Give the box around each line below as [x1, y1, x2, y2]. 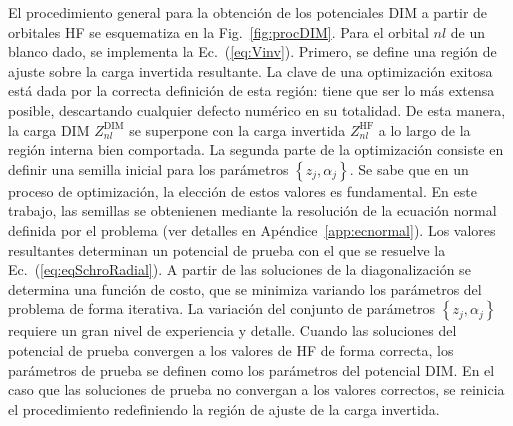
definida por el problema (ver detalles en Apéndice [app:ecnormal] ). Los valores [8, 219, 496, 240]
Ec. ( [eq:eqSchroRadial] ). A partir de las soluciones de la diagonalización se [8, 259, 471, 280]
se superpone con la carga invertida [129, 119, 346, 140]
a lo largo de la [378, 119, 471, 140]
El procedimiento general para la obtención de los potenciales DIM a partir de [8, 2, 488, 22]
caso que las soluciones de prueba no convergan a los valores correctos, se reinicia [8, 379, 505, 400]
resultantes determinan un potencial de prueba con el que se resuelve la [8, 239, 446, 260]
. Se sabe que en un [349, 158, 469, 179]
